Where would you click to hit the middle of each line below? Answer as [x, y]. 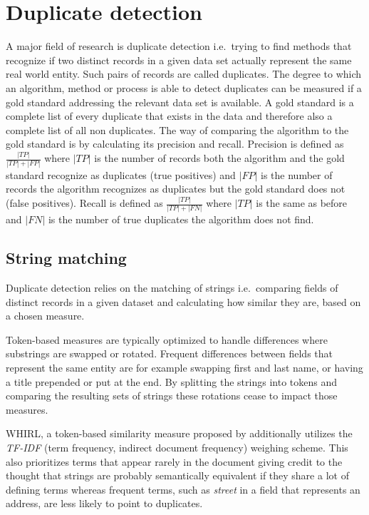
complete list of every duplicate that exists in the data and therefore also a [169, 116]
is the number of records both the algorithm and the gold [219, 158]
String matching [66, 258]
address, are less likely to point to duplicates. [104, 503]
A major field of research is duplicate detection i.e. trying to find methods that [179, 46]
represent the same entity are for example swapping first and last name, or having [184, 368]
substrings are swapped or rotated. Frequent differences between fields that [169, 353]
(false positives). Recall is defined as [84, 203]
